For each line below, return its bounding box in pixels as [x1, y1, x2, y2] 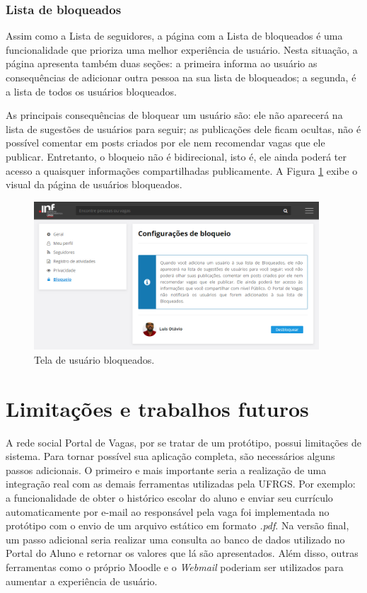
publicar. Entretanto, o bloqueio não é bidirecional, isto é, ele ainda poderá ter [6, 149, 346, 163]
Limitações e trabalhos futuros [6, 393, 309, 422]
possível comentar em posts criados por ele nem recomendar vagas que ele [6, 135, 325, 150]
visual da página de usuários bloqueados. [6, 177, 182, 192]
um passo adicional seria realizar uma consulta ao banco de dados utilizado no [6, 531, 345, 546]
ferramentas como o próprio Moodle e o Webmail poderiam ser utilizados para [6, 560, 344, 575]
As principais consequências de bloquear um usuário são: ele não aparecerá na [6, 108, 343, 122]
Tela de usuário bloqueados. [34, 352, 155, 367]
